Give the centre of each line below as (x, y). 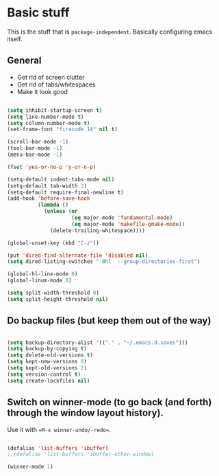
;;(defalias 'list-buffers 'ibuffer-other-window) (81, 455)
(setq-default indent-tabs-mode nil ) (61, 179)
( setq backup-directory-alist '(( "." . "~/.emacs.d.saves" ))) (98, 342)
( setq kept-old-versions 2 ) (47, 368)
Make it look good (42, 91)
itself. (15, 38)
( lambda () (53, 205)
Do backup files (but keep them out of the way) (109, 321)
